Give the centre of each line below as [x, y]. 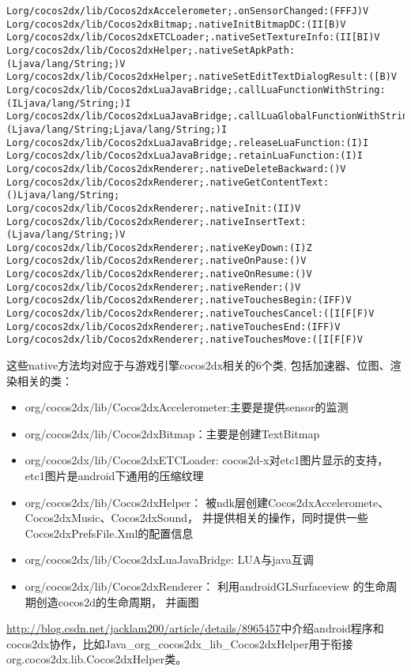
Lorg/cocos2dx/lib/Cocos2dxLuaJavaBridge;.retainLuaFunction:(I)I [185, 156]
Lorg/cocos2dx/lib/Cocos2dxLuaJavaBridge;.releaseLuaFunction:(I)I [188, 143]
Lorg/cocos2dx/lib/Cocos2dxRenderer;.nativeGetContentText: [168, 182]
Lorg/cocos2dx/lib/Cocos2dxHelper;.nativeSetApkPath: [151, 50]
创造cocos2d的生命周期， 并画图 [117, 601]
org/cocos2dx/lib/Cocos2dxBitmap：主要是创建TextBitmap [172, 433]
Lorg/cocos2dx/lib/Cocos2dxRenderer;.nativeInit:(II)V [154, 208]
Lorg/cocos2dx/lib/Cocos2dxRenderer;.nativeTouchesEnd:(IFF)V [173, 327]
